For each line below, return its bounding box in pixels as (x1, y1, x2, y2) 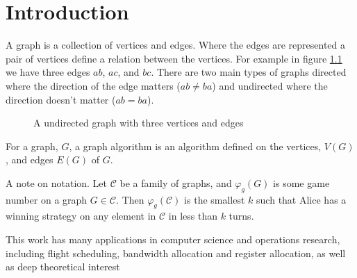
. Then (116, 192, 144, 206)
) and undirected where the (212, 78, 328, 92)
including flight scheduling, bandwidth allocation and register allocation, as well (6, 245, 346, 260)
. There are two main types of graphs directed (151, 65, 347, 79)
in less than (168, 208, 217, 223)
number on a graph (6, 192, 88, 206)
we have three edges (6, 65, 90, 79)
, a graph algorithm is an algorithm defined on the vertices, (69, 138, 322, 153)
